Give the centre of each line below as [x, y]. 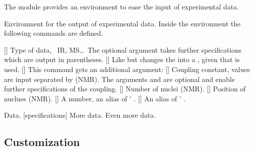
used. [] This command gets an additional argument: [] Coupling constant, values [127, 69]
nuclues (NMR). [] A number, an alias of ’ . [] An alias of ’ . [95, 98]
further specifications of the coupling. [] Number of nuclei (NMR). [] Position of [125, 89]
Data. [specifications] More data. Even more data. [80, 115]
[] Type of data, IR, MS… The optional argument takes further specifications [123, 49]
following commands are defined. [54, 33]
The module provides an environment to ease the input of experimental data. [122, 6]
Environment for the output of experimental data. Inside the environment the [122, 23]
